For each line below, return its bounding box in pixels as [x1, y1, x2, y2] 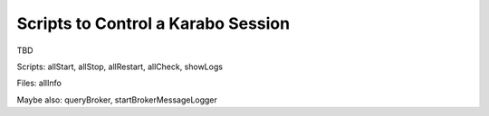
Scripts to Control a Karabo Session [16, 13, 290, 33]
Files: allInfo [16, 77, 62, 89]
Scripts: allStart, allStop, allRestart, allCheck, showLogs [16, 61, 224, 72]
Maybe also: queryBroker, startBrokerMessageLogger [16, 94, 217, 105]
